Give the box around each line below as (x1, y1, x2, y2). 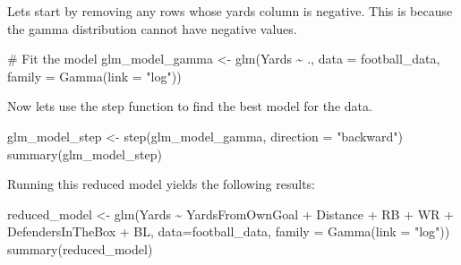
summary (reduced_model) (7, 239, 153, 258)
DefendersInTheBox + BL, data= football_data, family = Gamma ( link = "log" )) (7, 222, 450, 241)
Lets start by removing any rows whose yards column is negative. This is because (7, 2, 453, 20)
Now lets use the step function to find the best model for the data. (7, 97, 372, 115)
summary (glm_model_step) (7, 144, 162, 163)
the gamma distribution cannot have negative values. (7, 19, 297, 38)
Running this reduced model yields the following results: (7, 175, 315, 193)
